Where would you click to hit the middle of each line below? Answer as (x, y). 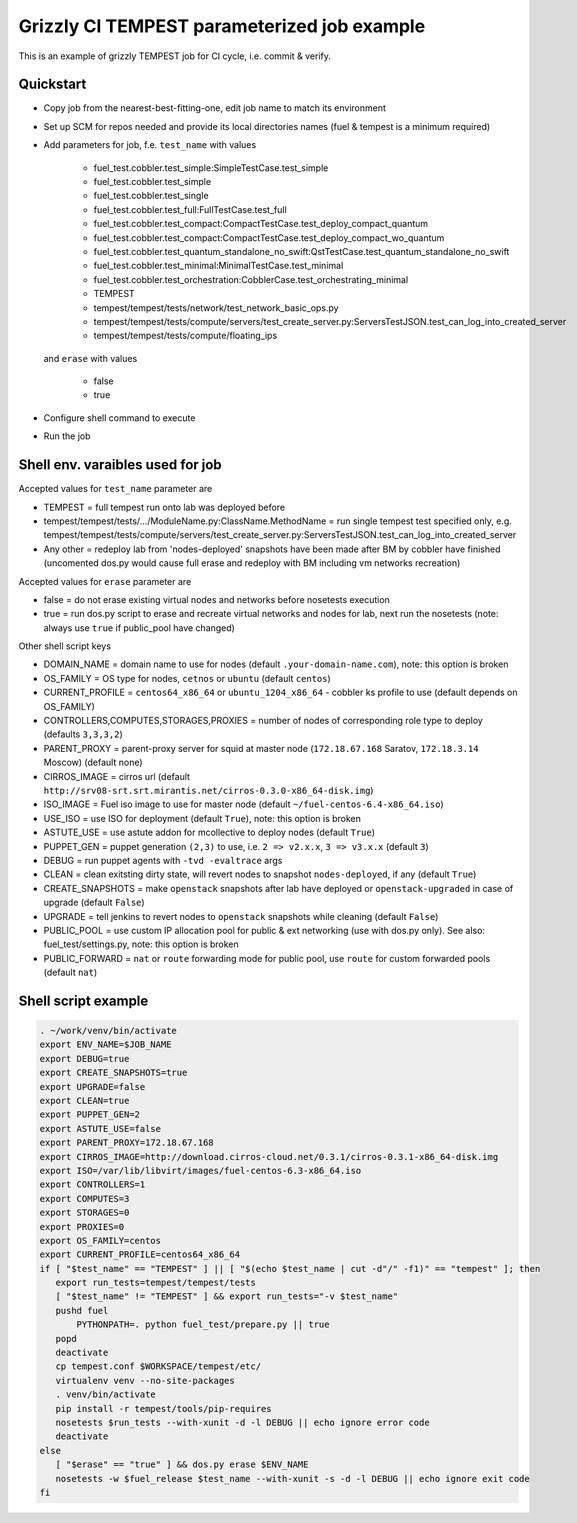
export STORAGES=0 (84, 1213)
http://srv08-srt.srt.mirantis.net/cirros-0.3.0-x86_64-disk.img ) (208, 790)
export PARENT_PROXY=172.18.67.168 (126, 1143)
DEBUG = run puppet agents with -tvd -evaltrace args (163, 860)
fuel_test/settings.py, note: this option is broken (141, 944)
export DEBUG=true (84, 1058)
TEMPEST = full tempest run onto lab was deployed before (164, 507)
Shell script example (83, 1000)
